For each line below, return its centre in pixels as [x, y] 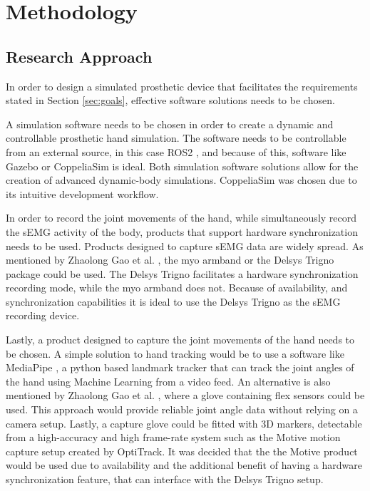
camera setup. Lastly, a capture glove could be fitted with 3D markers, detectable [184, 423]
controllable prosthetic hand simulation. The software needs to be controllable [176, 138]
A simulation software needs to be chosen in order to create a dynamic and [170, 124]
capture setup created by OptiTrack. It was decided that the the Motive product [182, 451]
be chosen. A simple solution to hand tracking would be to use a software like [175, 353]
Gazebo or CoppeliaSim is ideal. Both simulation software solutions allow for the [182, 166]
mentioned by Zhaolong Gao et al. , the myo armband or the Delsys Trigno [170, 260]
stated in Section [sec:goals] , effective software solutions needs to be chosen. [170, 100]
